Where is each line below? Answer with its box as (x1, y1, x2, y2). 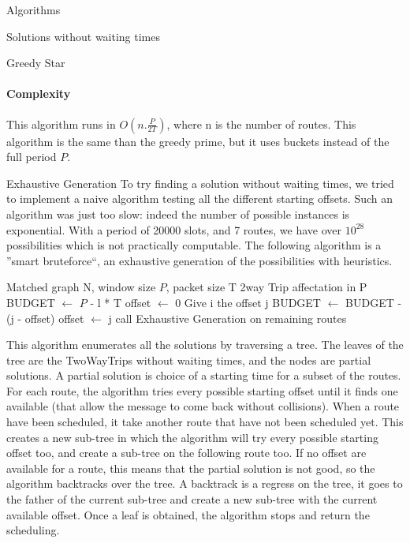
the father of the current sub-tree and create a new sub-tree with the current (6, 491, 378, 507)
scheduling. (6, 522, 60, 538)
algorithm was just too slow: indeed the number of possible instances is (6, 205, 350, 222)
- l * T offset (90, 294, 151, 310)
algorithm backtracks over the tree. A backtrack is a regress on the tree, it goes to (6, 475, 403, 492)
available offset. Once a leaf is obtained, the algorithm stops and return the (6, 506, 370, 522)
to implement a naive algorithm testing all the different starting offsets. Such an (6, 190, 393, 207)
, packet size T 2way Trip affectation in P (166, 279, 367, 295)
